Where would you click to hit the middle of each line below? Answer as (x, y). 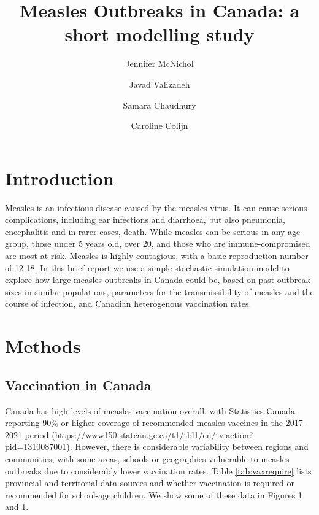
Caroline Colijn (159, 126)
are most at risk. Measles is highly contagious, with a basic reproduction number (157, 255)
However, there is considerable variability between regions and (192, 447)
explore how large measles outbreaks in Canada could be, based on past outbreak (158, 280)
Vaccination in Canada (78, 385)
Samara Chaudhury (159, 105)
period (37, 434)
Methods (43, 346)
